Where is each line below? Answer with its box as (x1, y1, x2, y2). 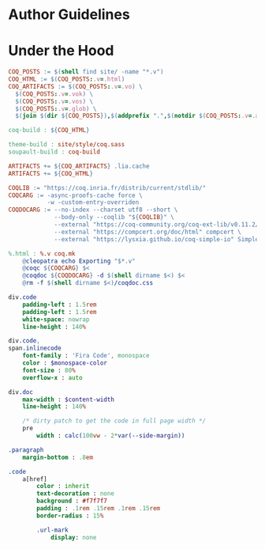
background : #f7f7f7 (36, 497, 108, 505)
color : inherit (36, 483, 90, 490)
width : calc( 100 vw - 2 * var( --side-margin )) (36, 432, 185, 440)
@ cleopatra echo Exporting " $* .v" (22, 257, 136, 265)
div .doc (8, 388, 34, 396)
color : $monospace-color (22, 359, 108, 367)
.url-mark (36, 526, 69, 534)
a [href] (22, 475, 47, 483)
